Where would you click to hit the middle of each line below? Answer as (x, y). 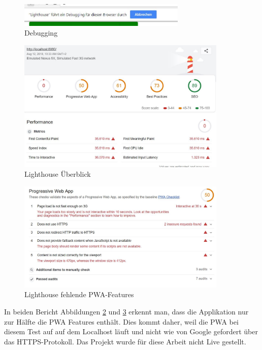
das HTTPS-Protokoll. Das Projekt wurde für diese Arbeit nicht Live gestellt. (125, 341)
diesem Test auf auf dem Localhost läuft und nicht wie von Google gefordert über (131, 331)
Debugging (41, 33)
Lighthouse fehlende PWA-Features (79, 294)
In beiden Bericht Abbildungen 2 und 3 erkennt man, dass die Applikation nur (126, 311)
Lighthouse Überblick (58, 174)
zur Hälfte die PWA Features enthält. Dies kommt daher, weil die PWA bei (121, 321)
